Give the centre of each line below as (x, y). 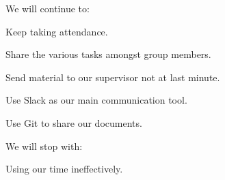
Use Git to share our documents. (74, 122)
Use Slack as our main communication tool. (96, 100)
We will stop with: (44, 146)
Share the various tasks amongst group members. (108, 54)
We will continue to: (48, 8)
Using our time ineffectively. (64, 169)
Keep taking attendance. (57, 31)
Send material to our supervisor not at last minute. (113, 77)
